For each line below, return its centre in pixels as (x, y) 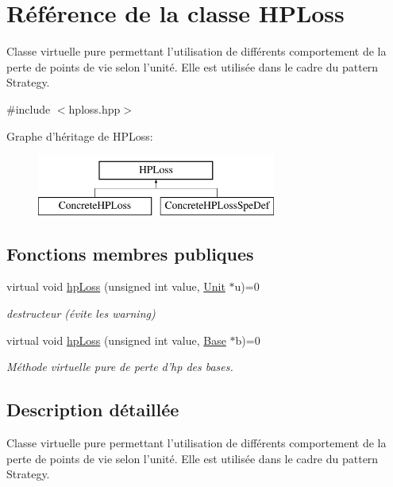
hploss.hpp (94, 108)
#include (29, 108)
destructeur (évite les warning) (81, 313)
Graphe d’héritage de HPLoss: (80, 135)
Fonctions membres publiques (130, 253)
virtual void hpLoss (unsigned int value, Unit (116, 286)
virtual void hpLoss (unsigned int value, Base (116, 340)
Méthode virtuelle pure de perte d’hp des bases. (120, 367)
